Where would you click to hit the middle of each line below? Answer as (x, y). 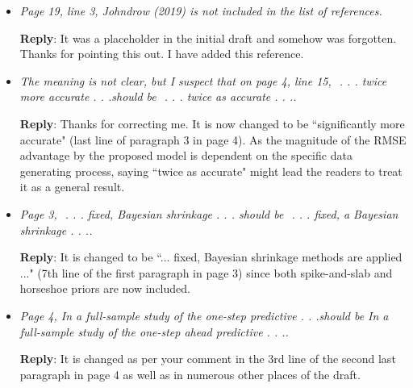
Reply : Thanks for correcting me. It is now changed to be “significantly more (212, 123)
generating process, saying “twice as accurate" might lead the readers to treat (211, 171)
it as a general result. (72, 187)
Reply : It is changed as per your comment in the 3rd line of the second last (208, 359)
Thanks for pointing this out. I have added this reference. (162, 54)
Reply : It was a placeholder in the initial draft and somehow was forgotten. (208, 38)
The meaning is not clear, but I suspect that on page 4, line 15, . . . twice (203, 80)
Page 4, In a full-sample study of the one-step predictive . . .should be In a (204, 315)
